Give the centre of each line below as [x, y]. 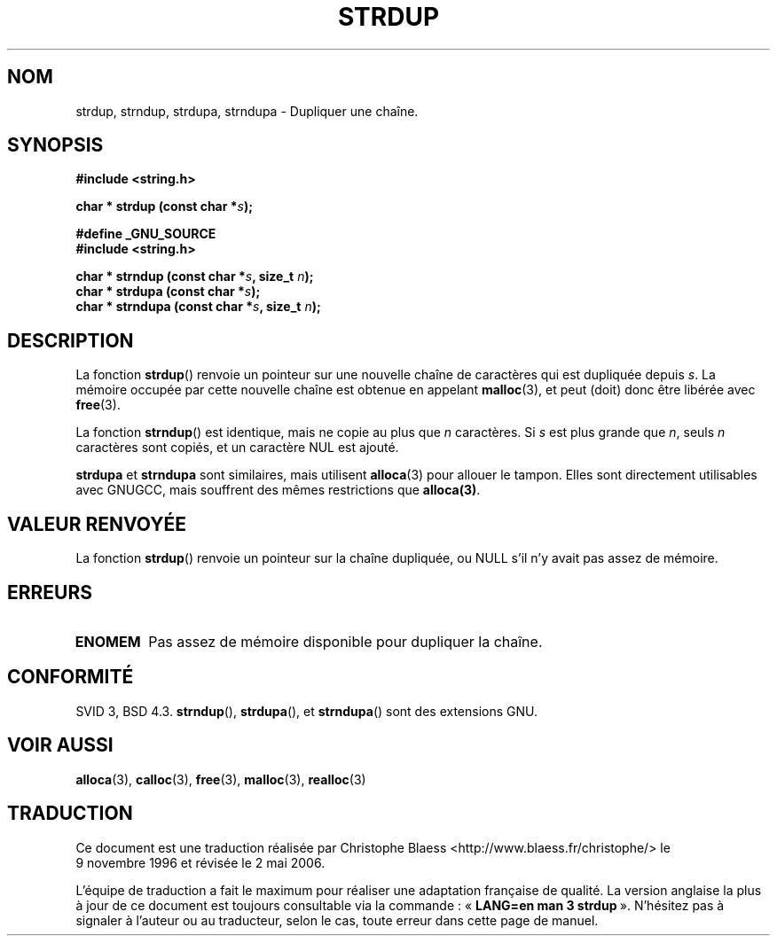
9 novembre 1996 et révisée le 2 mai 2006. [200, 862]
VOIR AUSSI [60, 745]
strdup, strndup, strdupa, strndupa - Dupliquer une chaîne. [247, 111]
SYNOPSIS [55, 145]
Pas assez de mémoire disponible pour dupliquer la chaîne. [345, 641]
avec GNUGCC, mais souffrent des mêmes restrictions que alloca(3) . [278, 490]
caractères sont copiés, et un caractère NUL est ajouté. [237, 448]
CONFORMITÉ [71, 677]
